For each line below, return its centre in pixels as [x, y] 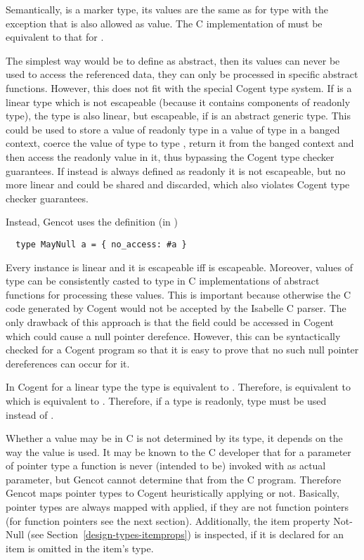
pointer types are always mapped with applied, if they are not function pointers [177, 507]
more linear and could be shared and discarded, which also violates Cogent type [178, 184]
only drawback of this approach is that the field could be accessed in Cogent [170, 321]
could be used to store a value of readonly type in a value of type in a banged [173, 129]
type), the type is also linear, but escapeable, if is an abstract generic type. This [178, 116]
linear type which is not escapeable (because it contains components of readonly [178, 102]
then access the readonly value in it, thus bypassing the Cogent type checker [170, 156]
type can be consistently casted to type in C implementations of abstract [163, 281]
